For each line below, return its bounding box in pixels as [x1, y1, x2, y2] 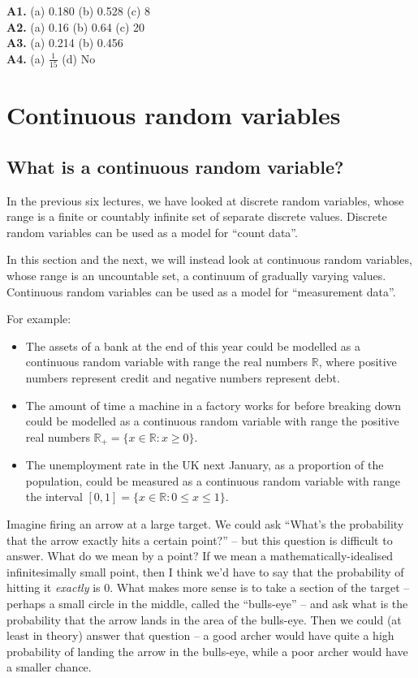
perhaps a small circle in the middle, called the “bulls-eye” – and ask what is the [6, 595, 408, 611]
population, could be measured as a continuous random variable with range [25, 472, 401, 489]
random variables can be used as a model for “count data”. [6, 223, 298, 240]
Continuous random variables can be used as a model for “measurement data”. [6, 283, 396, 300]
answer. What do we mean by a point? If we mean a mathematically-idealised [6, 547, 394, 564]
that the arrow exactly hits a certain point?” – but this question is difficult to [6, 531, 393, 548]
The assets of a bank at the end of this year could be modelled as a [25, 337, 361, 354]
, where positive [318, 353, 397, 370]
